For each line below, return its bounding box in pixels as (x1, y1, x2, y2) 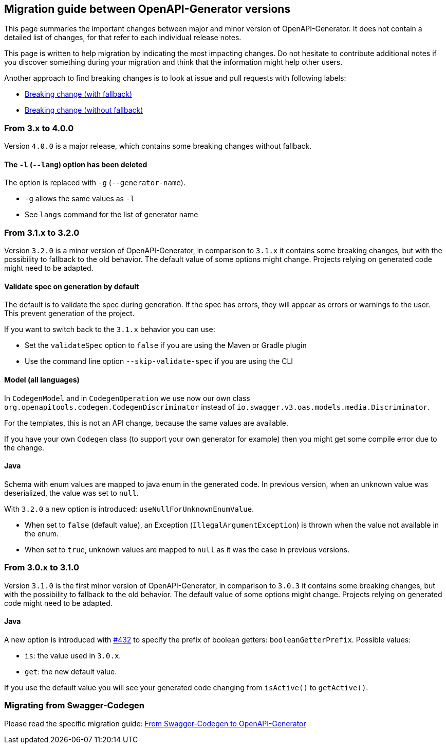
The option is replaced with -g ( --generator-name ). (4, 178, 185, 187)
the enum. (25, 529, 59, 538)
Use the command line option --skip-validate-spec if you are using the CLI (25, 357, 293, 366)
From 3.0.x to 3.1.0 (4, 562, 79, 573)
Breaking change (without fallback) (25, 106, 143, 115)
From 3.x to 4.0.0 (4, 123, 74, 133)
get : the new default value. (25, 667, 117, 676)
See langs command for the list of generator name (25, 210, 198, 219)
